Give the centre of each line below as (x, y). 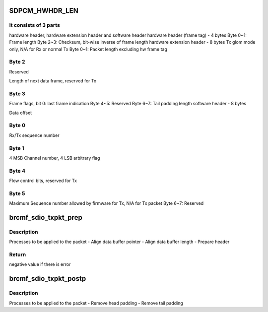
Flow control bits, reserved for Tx (43, 181)
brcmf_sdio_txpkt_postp (48, 279)
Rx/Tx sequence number (34, 135)
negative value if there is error (40, 264)
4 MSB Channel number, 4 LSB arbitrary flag (55, 158)
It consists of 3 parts (35, 25)
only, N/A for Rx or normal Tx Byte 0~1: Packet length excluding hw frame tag (88, 49)
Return (18, 254)
